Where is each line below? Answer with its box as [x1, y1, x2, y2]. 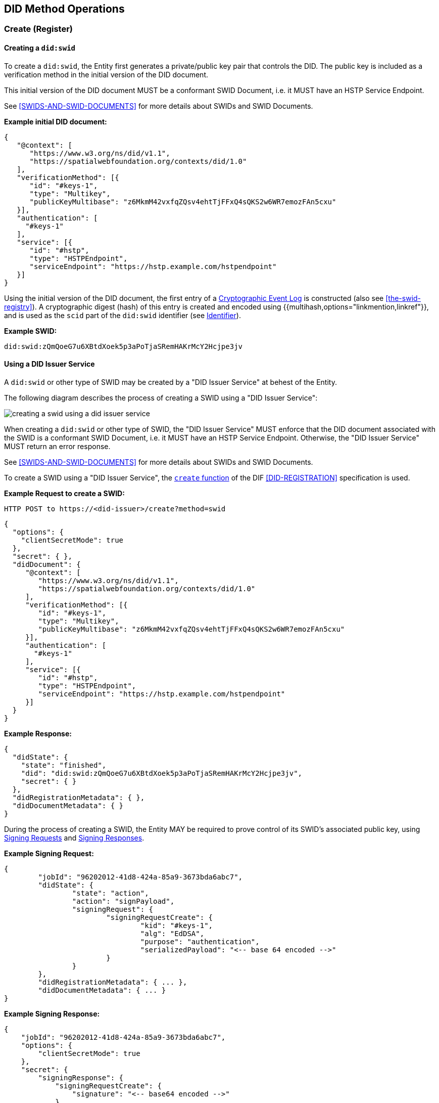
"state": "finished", [21, 761, 107, 769]
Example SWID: [4, 326, 57, 335]
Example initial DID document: [4, 117, 107, 126]
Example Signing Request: [4, 849, 94, 858]
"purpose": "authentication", [140, 937, 260, 946]
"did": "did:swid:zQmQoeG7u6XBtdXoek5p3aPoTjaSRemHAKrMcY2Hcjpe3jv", [21, 769, 303, 777]
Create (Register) [4, 24, 73, 34]
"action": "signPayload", [72, 897, 175, 905]
